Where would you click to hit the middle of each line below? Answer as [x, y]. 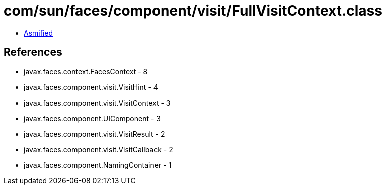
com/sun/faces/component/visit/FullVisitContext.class [193, 11]
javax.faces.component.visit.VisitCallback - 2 [98, 149]
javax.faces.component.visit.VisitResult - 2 [94, 134]
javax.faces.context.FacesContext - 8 [86, 71]
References [33, 52]
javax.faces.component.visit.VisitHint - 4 [91, 87]
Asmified [38, 33]
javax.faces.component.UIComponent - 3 [92, 118]
